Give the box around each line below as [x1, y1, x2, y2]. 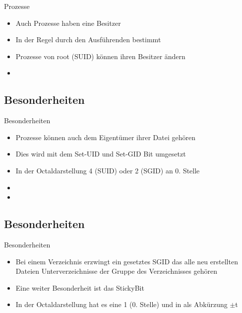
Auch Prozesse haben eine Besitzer [15, 17, 121, 28]
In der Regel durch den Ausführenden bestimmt [15, 34, 161, 45]
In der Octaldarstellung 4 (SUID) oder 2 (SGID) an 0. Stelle [15, 165, 200, 175]
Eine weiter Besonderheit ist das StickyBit [15, 282, 144, 293]
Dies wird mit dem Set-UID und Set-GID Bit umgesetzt [15, 149, 186, 159]
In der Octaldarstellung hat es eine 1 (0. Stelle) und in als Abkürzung [15, 299, 228, 310]
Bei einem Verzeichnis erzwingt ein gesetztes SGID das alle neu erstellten [15, 256, 238, 266]
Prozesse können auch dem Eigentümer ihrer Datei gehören [15, 132, 195, 142]
